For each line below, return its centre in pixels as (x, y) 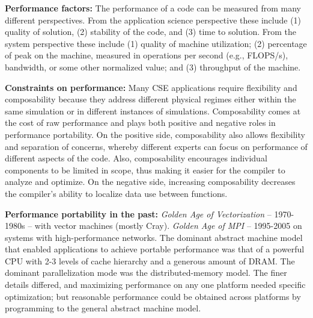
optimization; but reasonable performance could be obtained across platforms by (153, 296)
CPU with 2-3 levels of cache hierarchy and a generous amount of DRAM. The (150, 260)
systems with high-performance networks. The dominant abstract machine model (154, 237)
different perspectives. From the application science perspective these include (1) (153, 20)
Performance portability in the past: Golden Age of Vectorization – (138, 214)
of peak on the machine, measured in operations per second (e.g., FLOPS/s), (147, 55)
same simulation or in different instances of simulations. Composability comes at (153, 111)
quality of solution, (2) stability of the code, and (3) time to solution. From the (151, 32)
